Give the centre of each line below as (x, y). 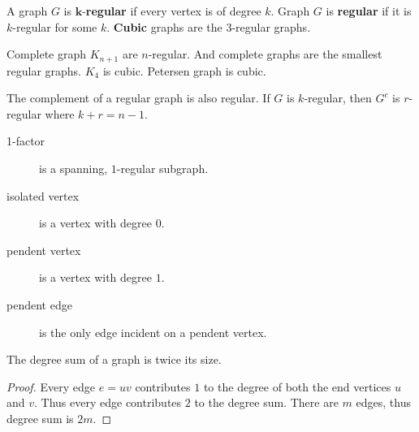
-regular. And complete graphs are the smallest (265, 54)
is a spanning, (73, 168)
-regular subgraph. (162, 168)
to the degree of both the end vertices (297, 386)
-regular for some (55, 26)
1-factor (26, 141)
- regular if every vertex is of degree (172, 11)
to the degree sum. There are (266, 402)
